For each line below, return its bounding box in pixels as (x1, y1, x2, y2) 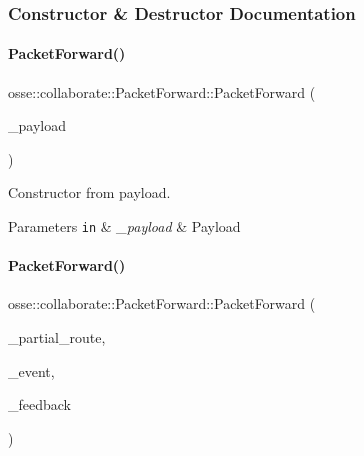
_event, (8, 360, 55, 381)
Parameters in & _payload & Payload (8, 216, 241, 237)
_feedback (8, 394, 71, 415)
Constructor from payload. (8, 182, 171, 203)
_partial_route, (8, 327, 106, 348)
